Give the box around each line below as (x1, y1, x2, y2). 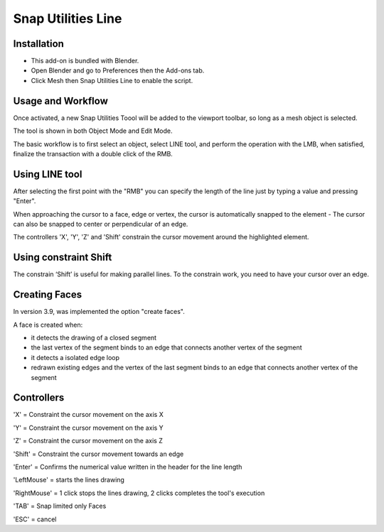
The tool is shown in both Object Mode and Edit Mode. (13, 126, 173, 135)
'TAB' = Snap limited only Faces (13, 501, 107, 511)
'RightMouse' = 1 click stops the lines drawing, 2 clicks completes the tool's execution (13, 489, 265, 497)
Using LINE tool (13, 168, 82, 180)
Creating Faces (13, 288, 82, 301)
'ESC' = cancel (13, 515, 57, 523)
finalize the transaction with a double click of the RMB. (13, 149, 174, 158)
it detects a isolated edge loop (31, 353, 120, 362)
